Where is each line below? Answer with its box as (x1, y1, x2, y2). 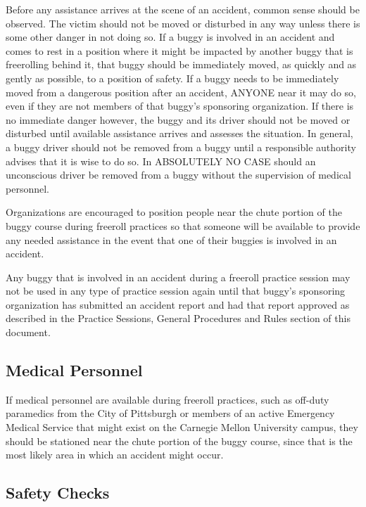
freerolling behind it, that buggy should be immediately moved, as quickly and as (6, 57, 357, 72)
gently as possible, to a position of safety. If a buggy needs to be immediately (6, 70, 339, 85)
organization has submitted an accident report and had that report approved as (6, 297, 350, 312)
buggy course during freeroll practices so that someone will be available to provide (6, 218, 360, 233)
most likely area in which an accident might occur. (6, 447, 224, 462)
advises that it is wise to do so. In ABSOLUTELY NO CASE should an (6, 153, 316, 168)
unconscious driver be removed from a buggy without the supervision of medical (6, 167, 351, 182)
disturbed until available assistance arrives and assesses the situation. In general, (6, 126, 353, 141)
